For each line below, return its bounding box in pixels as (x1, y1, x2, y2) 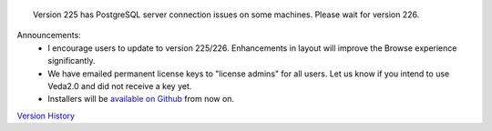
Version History (16, 110, 76, 121)
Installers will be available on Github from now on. (47, 94, 235, 105)
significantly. (47, 55, 96, 66)
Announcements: (16, 30, 81, 41)
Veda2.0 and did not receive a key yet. (47, 80, 192, 91)
